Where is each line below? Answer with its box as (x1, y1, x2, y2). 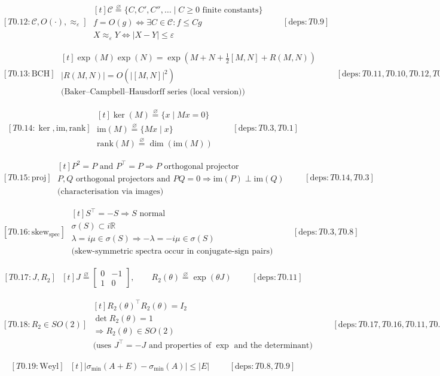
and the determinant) (234, 341, 313, 350)
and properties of (148, 341, 211, 350)
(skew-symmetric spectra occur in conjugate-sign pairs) (71, 247, 273, 256)
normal (139, 209, 166, 218)
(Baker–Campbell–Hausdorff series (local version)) (61, 88, 245, 97)
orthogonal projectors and (76, 174, 170, 183)
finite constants (202, 6, 259, 15)
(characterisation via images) (57, 187, 164, 196)
